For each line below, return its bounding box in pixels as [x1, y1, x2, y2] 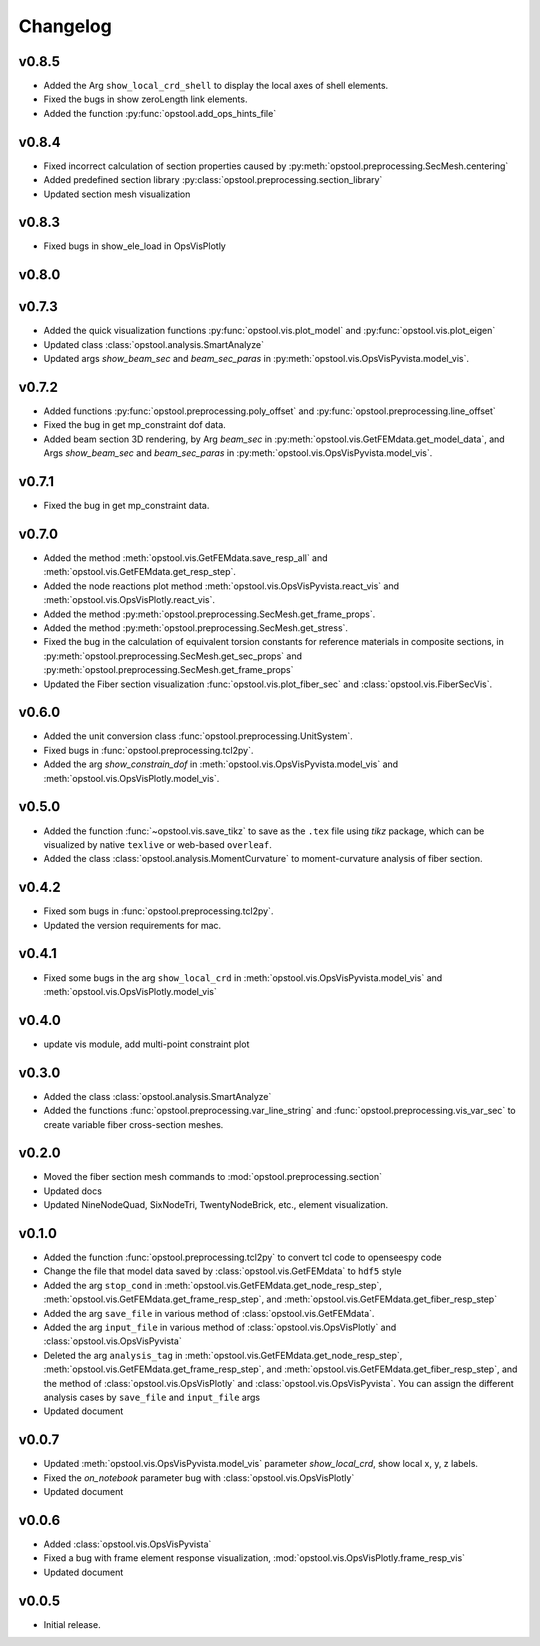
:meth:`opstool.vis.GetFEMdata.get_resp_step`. [43, 566, 237, 578]
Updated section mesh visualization [43, 188, 191, 200]
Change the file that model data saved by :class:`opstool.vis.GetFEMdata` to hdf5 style [43, 1265, 402, 1277]
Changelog [18, 15, 112, 37]
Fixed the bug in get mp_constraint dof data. [43, 419, 227, 431]
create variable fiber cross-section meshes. [43, 1118, 224, 1130]
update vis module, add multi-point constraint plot [43, 1038, 250, 1050]
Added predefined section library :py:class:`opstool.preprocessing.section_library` [43, 174, 383, 186]
